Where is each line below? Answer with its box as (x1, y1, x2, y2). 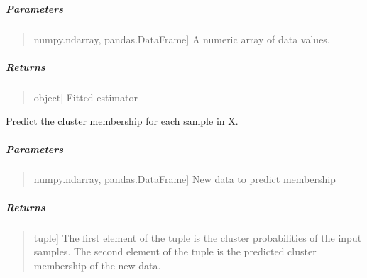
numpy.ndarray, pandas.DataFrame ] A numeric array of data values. (33, 31, 330, 46)
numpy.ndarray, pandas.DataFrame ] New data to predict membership (33, 172, 336, 187)
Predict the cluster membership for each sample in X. (6, 113, 239, 128)
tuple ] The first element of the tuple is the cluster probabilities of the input (33, 230, 362, 245)
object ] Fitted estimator (33, 89, 138, 104)
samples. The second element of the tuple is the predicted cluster (33, 244, 317, 259)
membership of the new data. (33, 257, 161, 272)
